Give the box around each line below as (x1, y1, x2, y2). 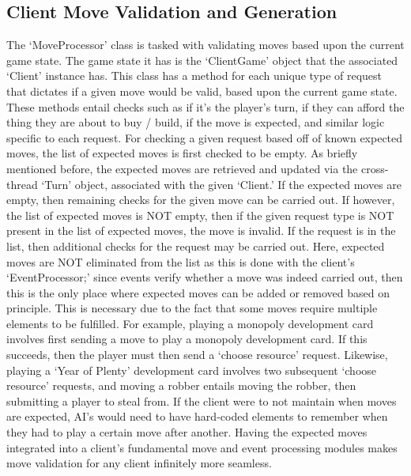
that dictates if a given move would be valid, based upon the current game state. (6, 82, 398, 99)
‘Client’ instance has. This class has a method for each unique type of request (6, 67, 383, 84)
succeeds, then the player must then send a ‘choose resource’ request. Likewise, (6, 346, 388, 363)
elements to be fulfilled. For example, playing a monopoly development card (6, 315, 374, 331)
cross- (360, 160, 389, 176)
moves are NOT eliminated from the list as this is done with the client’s (6, 253, 355, 270)
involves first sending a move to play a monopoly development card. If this (6, 331, 368, 347)
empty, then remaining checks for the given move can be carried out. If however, (6, 191, 395, 208)
